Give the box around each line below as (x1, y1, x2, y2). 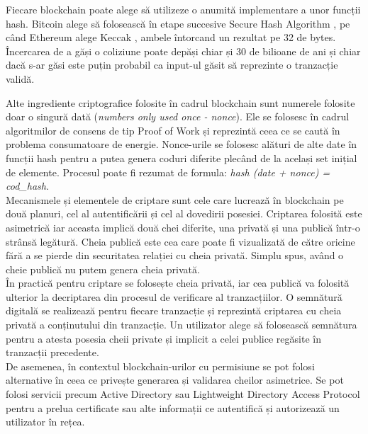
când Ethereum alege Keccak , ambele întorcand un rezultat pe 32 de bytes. (6, 30, 336, 45)
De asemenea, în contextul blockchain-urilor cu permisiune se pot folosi (6, 358, 315, 373)
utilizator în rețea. (6, 414, 85, 429)
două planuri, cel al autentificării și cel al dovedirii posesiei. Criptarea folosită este (6, 206, 362, 221)
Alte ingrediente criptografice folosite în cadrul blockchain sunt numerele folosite (6, 95, 355, 110)
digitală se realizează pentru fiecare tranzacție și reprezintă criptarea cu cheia (6, 303, 342, 318)
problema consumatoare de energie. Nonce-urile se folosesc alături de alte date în (6, 137, 357, 152)
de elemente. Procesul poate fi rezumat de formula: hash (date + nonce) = (6, 164, 330, 179)
